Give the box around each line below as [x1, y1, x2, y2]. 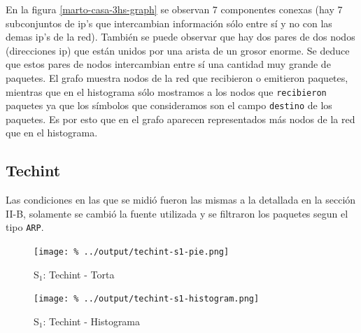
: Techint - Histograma [43, 314, 141, 329]
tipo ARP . [6, 220, 44, 234]
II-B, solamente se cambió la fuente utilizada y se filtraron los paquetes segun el [6, 206, 348, 220]
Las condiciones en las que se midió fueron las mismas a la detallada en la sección [6, 192, 356, 207]
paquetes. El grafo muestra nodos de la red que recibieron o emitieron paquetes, [6, 70, 348, 85]
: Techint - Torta [43, 267, 115, 281]
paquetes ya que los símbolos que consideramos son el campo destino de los [6, 98, 332, 113]
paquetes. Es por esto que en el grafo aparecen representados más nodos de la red [6, 111, 355, 126]
